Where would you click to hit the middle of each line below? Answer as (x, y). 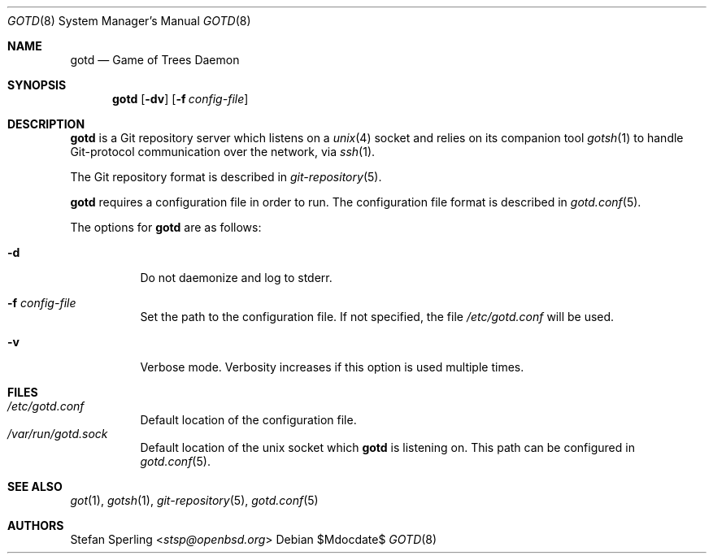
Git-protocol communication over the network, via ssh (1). (223, 152)
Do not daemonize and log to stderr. (236, 278)
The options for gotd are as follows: (166, 227)
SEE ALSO (35, 486)
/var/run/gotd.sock (58, 434)
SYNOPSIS (37, 85)
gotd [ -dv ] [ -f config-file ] (180, 99)
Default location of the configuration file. (248, 420)
